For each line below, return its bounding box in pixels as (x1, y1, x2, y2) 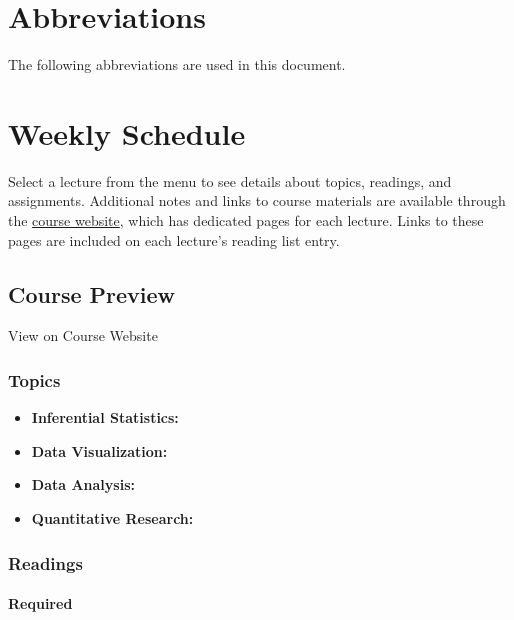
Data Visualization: (31, 440, 168, 461)
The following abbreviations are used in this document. (8, 54, 346, 75)
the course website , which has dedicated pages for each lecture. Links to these (8, 210, 484, 231)
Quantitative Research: (31, 508, 194, 529)
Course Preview (8, 278, 176, 309)
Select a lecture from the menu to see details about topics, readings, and (8, 170, 452, 191)
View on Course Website (8, 325, 158, 346)
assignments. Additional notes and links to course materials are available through (8, 190, 506, 211)
